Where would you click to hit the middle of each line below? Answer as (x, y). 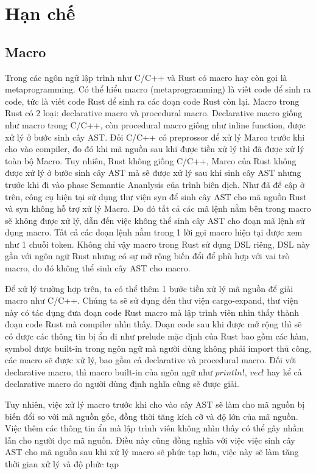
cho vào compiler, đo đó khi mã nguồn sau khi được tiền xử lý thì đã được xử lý (155, 149)
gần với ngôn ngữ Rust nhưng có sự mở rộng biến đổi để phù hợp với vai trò (147, 256)
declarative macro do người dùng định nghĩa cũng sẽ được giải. (122, 384)
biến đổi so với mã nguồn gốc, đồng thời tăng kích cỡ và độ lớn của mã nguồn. (152, 416)
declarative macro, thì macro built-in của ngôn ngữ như (109, 371)
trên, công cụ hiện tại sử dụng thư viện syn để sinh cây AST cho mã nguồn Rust (156, 196)
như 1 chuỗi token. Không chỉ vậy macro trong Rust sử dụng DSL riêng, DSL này (157, 244)
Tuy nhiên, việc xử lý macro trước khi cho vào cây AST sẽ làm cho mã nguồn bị (155, 404)
